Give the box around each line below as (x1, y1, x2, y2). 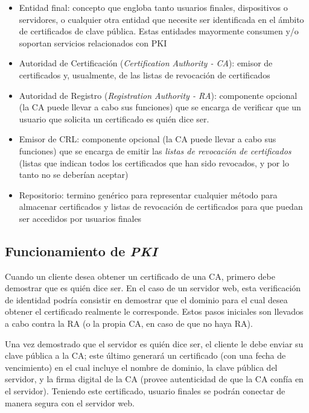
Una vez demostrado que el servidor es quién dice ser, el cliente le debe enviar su (5, 337, 304, 350)
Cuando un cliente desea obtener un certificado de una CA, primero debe (5, 270, 275, 282)
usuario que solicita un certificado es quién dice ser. (19, 112, 209, 125)
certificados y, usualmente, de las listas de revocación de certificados (19, 68, 270, 81)
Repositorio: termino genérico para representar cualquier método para (19, 188, 278, 201)
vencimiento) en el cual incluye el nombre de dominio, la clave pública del (5, 361, 278, 373)
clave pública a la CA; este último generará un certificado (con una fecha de (5, 349, 286, 362)
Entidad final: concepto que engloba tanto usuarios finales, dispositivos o (19, 1, 288, 13)
